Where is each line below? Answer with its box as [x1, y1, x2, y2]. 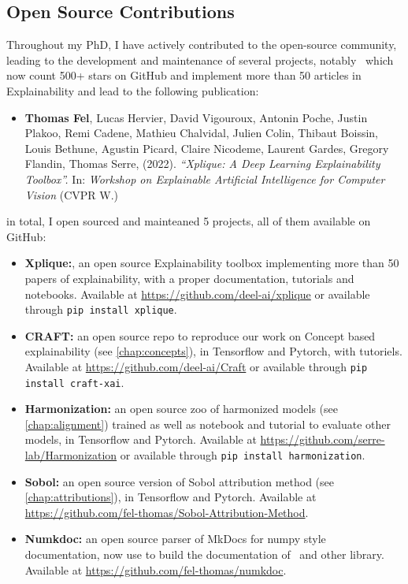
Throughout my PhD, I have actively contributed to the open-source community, [6, 36, 397, 53]
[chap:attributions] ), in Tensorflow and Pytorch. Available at [24, 489, 317, 505]
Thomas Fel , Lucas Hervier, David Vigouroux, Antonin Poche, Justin [24, 109, 368, 125]
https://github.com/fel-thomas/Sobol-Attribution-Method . [24, 504, 309, 520]
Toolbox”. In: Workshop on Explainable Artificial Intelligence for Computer [24, 170, 385, 187]
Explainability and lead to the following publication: [6, 82, 259, 99]
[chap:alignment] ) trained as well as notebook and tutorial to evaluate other [24, 415, 391, 432]
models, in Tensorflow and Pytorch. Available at [24, 431, 257, 448]
